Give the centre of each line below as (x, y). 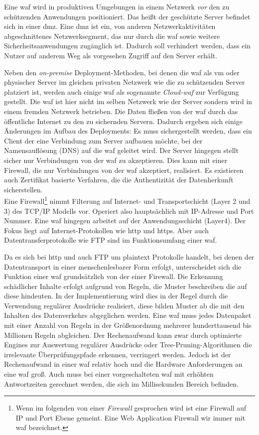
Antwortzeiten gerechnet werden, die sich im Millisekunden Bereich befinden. (122, 383)
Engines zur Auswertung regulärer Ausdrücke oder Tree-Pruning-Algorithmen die (128, 345)
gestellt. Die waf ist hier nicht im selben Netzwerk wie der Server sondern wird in (128, 101)
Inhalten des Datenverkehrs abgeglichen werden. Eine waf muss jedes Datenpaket (128, 315)
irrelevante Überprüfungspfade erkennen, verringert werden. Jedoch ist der (118, 354)
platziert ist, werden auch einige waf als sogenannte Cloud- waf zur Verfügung (122, 91)
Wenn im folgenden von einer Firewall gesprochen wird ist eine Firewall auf (131, 408)
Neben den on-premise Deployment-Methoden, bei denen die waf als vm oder (122, 72)
